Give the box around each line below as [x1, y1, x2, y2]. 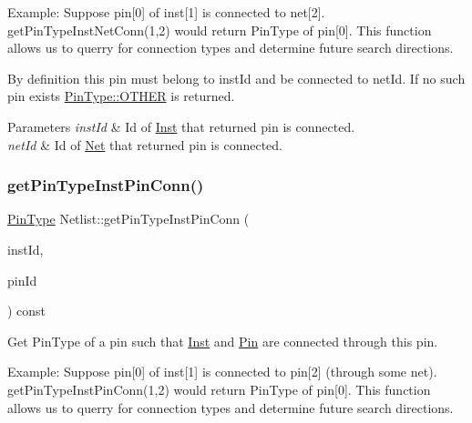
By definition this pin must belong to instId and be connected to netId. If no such [7, 68, 466, 87]
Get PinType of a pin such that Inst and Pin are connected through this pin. [7, 331, 438, 350]
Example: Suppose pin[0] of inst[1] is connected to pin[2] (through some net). [7, 362, 437, 381]
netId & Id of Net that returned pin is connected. [7, 135, 282, 154]
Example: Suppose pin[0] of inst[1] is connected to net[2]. [7, 3, 325, 21]
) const [7, 301, 46, 320]
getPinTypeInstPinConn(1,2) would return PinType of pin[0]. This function [7, 379, 431, 398]
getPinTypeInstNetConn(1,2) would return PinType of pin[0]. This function [7, 20, 432, 39]
